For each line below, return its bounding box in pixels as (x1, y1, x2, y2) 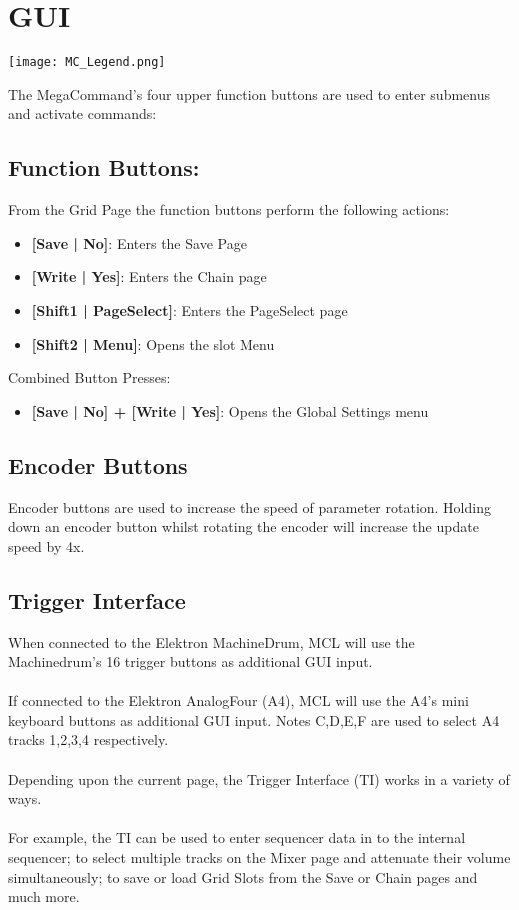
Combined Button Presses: (8, 367, 171, 388)
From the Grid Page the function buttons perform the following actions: (8, 199, 450, 220)
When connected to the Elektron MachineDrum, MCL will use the (8, 631, 415, 652)
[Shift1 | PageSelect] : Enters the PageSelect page (31, 299, 348, 320)
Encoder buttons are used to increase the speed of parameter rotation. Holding (8, 496, 491, 517)
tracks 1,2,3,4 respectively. (8, 729, 169, 750)
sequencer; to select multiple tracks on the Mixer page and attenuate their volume (8, 847, 511, 868)
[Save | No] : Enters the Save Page (31, 232, 247, 253)
